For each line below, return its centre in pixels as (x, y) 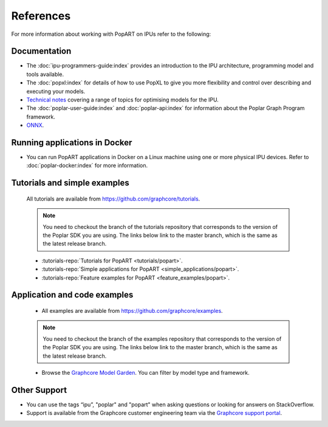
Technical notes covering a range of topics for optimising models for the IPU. (122, 100)
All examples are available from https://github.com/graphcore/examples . (132, 311)
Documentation (41, 51)
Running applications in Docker (72, 142)
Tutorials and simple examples (70, 183)
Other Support (39, 390)
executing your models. (56, 91)
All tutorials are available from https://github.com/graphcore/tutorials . (113, 199)
